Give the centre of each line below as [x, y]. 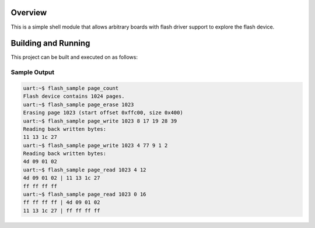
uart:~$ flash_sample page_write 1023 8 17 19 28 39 [100, 121]
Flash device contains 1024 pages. [74, 97]
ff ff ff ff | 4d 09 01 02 [62, 202]
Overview [29, 13]
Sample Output [33, 72]
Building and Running [50, 43]
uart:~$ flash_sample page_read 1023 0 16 [85, 194]
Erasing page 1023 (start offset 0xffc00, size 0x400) [103, 113]
